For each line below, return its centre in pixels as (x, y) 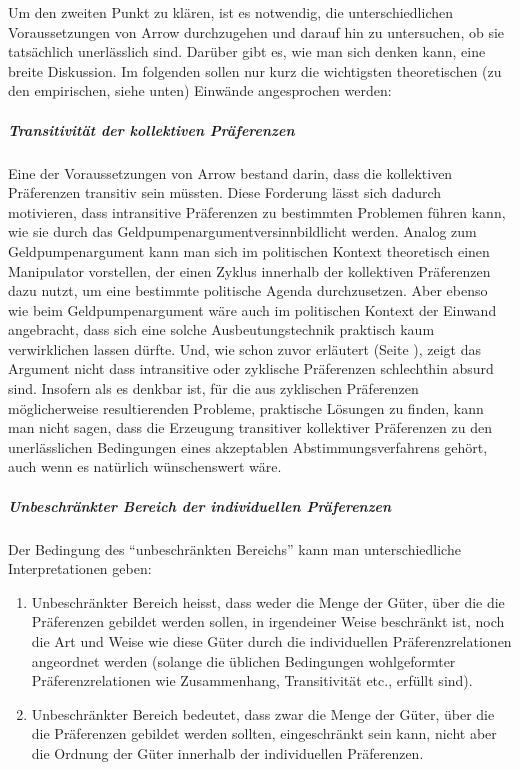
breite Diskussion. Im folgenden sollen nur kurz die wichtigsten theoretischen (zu (255, 70)
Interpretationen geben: (80, 568)
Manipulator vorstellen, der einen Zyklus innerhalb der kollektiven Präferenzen (249, 270)
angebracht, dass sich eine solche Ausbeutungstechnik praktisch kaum (221, 329)
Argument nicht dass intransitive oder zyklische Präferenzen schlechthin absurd (251, 368)
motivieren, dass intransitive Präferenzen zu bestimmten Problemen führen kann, (257, 211)
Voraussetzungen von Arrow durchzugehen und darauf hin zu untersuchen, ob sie (256, 31)
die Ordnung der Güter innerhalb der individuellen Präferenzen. (227, 752)
